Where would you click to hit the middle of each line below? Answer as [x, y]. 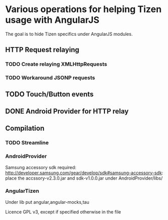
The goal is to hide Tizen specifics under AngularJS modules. [69, 34]
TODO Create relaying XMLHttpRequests [56, 64]
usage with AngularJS [52, 20]
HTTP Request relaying [42, 50]
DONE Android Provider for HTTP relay [67, 111]
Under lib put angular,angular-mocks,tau [47, 202]
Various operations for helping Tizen [83, 9]
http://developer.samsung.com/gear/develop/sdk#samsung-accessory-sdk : [84, 173]
